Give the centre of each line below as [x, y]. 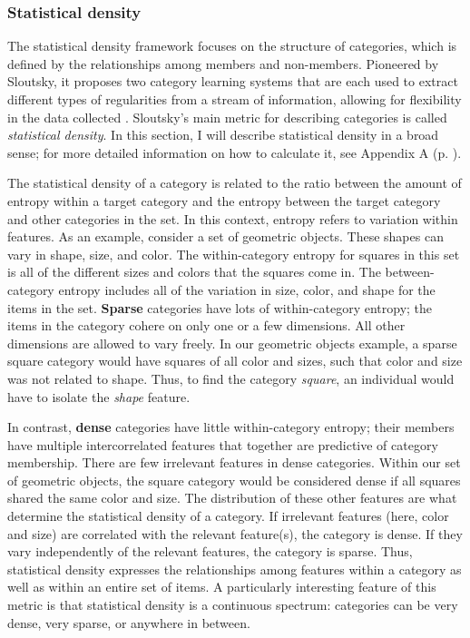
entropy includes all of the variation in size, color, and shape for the [247, 289]
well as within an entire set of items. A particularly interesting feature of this [222, 587]
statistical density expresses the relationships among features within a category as [235, 569]
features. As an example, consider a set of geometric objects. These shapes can [225, 236]
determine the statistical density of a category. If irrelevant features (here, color [228, 516]
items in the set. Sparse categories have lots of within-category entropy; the [220, 307]
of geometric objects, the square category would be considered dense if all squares [234, 480]
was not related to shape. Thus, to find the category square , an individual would [231, 378]
